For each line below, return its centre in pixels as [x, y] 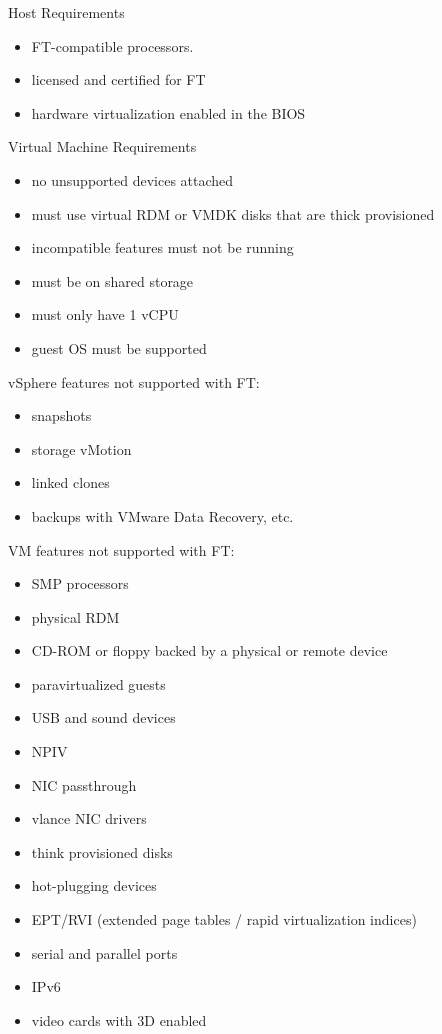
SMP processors [80, 583]
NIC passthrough [84, 784]
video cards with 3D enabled [119, 1019]
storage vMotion [81, 448]
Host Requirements [66, 12]
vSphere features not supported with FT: [134, 381]
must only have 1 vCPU [105, 314]
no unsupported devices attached [132, 179]
